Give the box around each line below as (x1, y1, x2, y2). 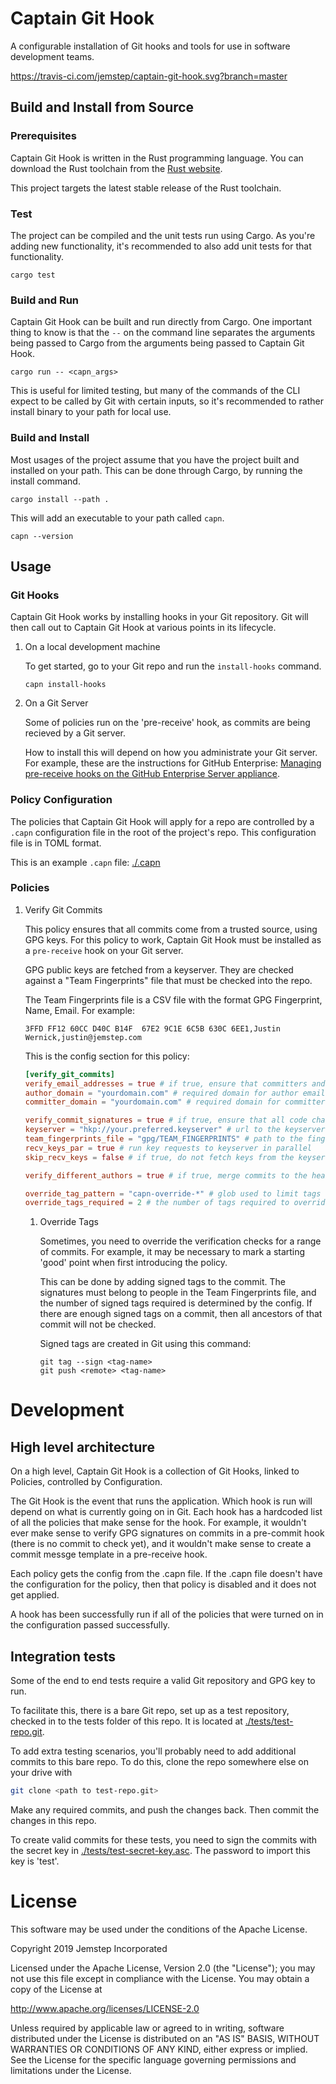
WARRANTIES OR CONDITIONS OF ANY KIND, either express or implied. (10, 2043, 308, 2055)
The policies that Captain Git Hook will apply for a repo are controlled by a (10, 815, 315, 827)
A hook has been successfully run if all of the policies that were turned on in (10, 1608, 324, 1621)
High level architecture (10, 1438, 155, 1456)
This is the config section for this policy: (24, 1050, 190, 1062)
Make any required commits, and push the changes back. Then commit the (10, 1803, 320, 1816)
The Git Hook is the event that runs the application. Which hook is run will (10, 1495, 313, 1507)
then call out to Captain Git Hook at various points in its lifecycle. (10, 622, 277, 634)
